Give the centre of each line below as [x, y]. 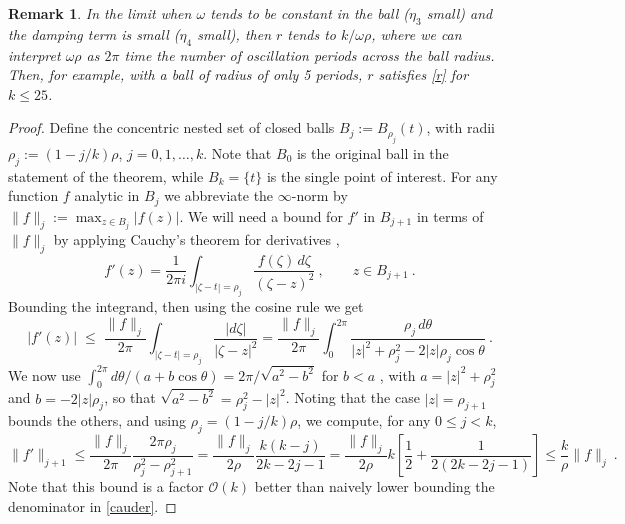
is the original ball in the [372, 152]
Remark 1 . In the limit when [100, 13]
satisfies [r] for [423, 74]
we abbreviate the [219, 195]
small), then [234, 33]
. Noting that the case [352, 397]
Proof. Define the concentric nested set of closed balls [171, 127]
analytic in [107, 195]
